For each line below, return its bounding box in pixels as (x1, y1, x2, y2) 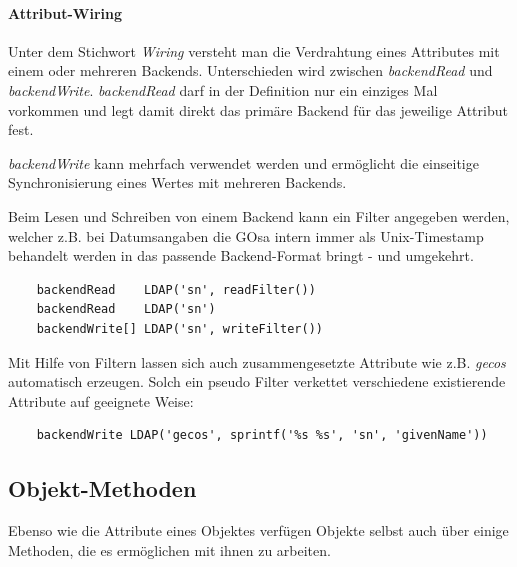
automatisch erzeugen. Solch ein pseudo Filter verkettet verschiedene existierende (8, 371, 506, 392)
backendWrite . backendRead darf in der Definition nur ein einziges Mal (8, 79, 438, 100)
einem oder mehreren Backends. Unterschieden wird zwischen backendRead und (8, 60, 493, 81)
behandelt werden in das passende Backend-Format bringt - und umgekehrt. (8, 245, 474, 266)
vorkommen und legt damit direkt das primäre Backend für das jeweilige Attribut (8, 99, 508, 120)
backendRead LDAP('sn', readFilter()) (36, 282, 316, 297)
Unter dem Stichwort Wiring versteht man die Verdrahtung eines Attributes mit (8, 40, 500, 61)
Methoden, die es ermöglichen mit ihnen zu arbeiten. (8, 539, 331, 560)
